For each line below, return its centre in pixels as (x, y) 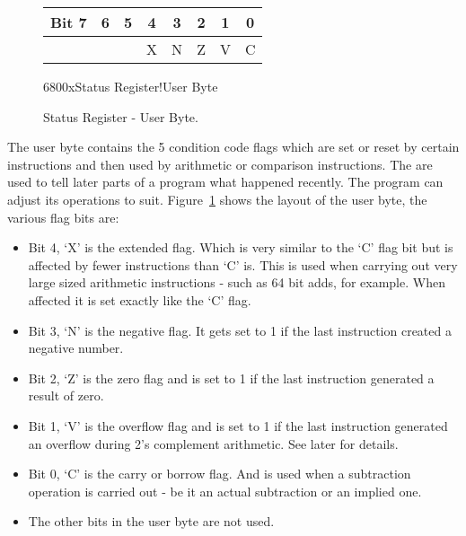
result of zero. (66, 395)
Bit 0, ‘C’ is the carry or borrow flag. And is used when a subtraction (220, 474)
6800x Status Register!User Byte (131, 86)
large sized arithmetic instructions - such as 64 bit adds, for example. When (237, 282)
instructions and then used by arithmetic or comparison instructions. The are (220, 164)
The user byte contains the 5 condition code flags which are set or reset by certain (233, 147)
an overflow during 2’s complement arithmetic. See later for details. (213, 443)
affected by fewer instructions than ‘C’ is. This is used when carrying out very (243, 264)
